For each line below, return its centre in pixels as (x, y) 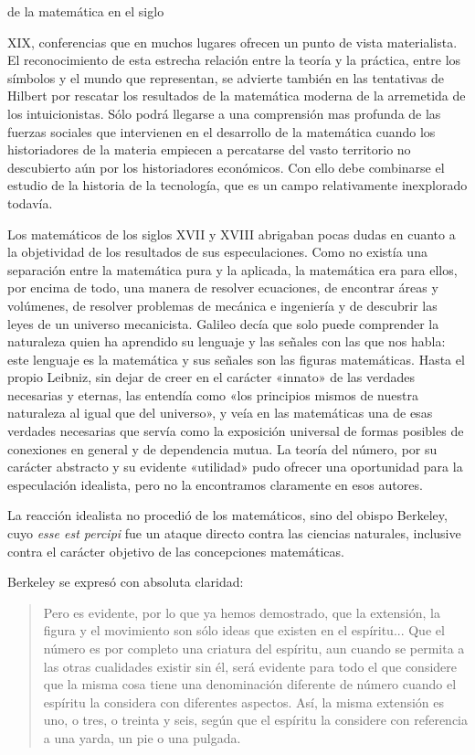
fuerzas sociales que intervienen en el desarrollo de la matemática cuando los (222, 131)
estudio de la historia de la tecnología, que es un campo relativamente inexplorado (237, 185)
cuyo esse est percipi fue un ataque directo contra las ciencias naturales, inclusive (234, 533)
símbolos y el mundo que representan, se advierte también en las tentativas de (226, 77)
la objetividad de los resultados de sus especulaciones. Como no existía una (217, 252)
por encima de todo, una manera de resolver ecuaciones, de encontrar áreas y (223, 287)
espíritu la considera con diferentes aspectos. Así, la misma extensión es (244, 702)
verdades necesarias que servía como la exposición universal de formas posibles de (236, 431)
